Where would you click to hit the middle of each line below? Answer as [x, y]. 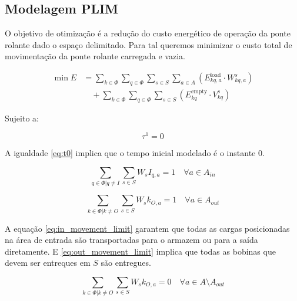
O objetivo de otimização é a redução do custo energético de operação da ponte [148, 33]
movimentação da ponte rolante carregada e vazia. [95, 56]
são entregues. [126, 263]
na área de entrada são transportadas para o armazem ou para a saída [131, 240]
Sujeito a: [22, 118]
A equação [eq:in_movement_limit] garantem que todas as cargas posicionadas [147, 228]
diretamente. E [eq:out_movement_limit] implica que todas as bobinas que [140, 251]
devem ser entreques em [48, 263]
